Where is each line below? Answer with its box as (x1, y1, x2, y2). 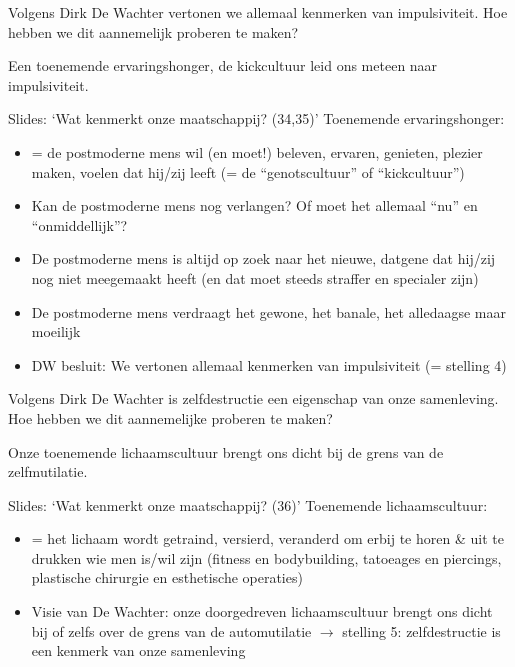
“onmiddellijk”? (31, 214, 128, 235)
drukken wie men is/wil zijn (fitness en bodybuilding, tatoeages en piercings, (31, 547, 502, 568)
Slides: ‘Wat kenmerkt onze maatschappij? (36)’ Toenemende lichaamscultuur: (8, 494, 488, 515)
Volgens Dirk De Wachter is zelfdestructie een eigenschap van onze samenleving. (8, 388, 499, 409)
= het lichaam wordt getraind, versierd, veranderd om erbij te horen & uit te (31, 528, 504, 549)
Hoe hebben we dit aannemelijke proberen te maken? (8, 407, 333, 428)
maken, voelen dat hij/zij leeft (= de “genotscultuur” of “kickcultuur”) (31, 161, 465, 182)
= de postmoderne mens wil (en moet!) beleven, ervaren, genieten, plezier (31, 141, 483, 162)
